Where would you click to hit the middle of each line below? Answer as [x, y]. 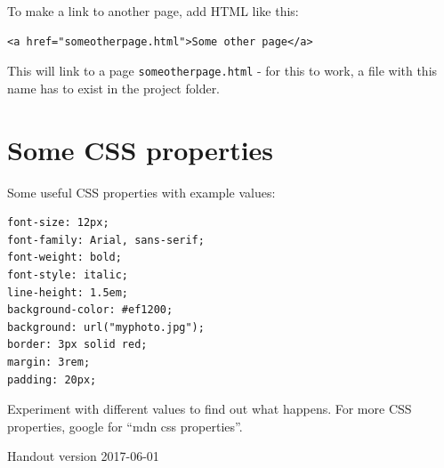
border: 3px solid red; [77, 345]
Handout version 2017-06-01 [83, 456]
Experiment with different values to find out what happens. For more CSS [210, 409]
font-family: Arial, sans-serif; [106, 240]
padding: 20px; [52, 379]
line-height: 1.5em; [68, 292]
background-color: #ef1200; [90, 310]
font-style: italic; [68, 274]
